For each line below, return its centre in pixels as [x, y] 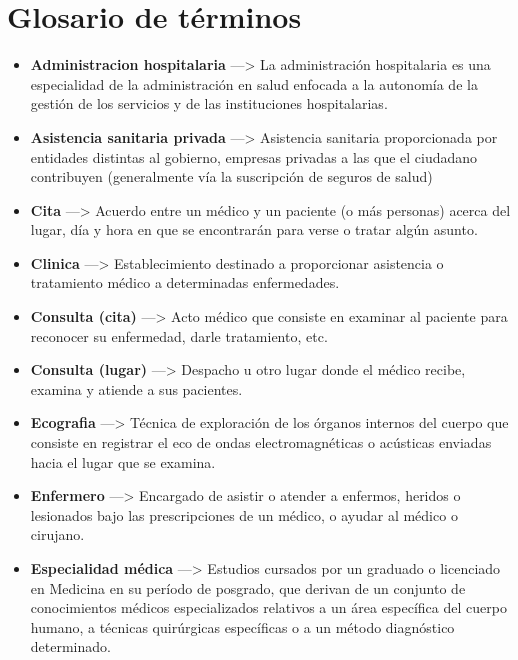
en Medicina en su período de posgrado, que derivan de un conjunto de [248, 587]
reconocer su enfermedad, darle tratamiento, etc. [179, 335]
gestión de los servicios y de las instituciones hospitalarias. [209, 103]
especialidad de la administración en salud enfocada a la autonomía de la [254, 83]
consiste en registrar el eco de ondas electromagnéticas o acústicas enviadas [261, 442]
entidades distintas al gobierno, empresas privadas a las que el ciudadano [254, 156]
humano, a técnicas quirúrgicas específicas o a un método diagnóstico [242, 626]
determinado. [70, 646]
